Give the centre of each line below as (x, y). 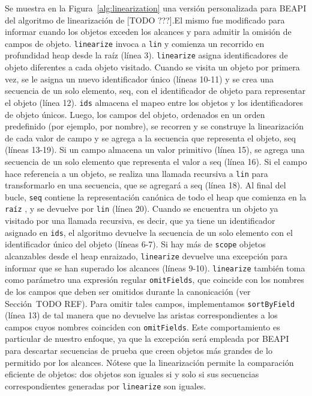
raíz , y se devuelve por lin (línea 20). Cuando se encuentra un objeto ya (142, 209)
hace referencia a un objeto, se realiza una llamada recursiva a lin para (136, 173)
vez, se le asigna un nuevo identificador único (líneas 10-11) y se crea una (139, 79)
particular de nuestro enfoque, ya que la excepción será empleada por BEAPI (147, 339)
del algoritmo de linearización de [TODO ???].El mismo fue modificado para (145, 20)
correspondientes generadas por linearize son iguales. (106, 385)
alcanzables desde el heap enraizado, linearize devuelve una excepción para (146, 255)
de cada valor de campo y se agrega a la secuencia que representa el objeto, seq (150, 138)
